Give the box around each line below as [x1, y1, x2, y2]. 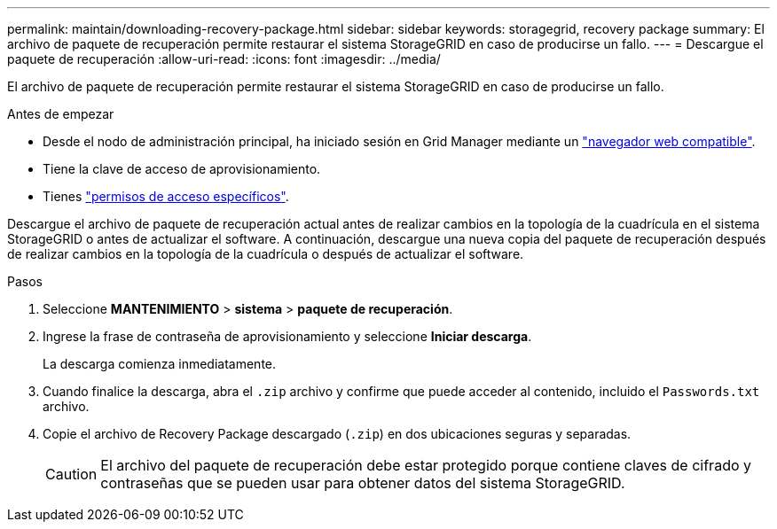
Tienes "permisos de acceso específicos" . [43, 189, 289, 204]
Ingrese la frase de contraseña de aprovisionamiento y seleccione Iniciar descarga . [43, 329, 532, 344]
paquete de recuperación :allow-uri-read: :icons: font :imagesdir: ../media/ [7, 51, 441, 66]
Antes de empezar [7, 106, 114, 121]
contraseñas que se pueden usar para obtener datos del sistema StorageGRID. [100, 474, 625, 492]
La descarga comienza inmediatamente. [43, 356, 277, 371]
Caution [45, 465, 98, 483]
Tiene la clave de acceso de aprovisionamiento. [43, 161, 321, 176]
